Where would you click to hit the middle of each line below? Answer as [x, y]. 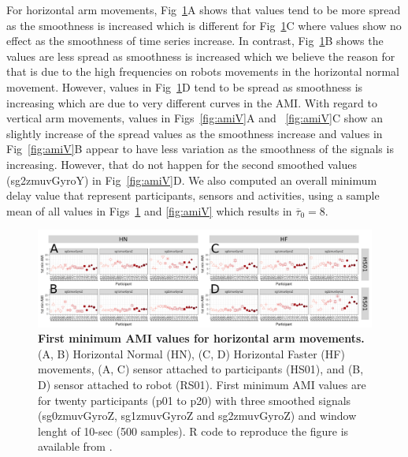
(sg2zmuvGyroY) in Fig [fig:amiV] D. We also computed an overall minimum [192, 180]
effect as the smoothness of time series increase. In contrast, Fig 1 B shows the [195, 41]
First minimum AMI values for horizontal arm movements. [201, 338]
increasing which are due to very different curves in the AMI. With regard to [192, 102]
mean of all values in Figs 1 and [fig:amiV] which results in [149, 210]
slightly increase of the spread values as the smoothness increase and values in [195, 133]
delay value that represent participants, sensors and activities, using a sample [193, 195]
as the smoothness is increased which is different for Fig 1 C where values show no [204, 25]
